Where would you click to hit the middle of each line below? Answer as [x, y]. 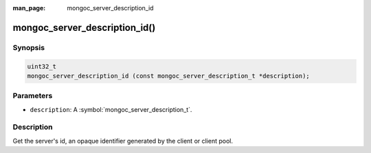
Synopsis [29, 47]
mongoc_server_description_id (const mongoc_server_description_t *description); [169, 76]
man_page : [29, 8]
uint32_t [42, 66]
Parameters [33, 96]
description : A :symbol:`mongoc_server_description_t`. [111, 109]
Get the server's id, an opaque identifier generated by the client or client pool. [123, 141]
